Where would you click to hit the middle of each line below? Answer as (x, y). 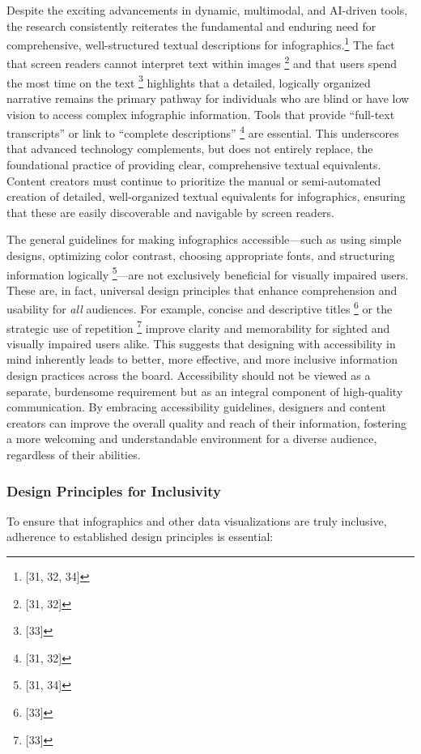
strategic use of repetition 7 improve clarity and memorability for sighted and (198, 326)
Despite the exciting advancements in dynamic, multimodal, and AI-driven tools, (207, 10)
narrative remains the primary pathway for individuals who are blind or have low (208, 98)
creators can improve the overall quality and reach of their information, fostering (206, 422)
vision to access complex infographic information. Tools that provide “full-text (201, 114)
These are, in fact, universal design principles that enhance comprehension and (202, 290)
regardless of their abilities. (74, 455)
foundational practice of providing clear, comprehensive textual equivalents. (194, 164)
